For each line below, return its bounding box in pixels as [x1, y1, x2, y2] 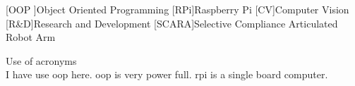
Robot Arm [6, 30, 56, 44]
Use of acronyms [6, 53, 77, 68]
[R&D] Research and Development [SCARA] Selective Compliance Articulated [6, 16, 338, 30]
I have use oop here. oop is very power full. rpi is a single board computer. [6, 67, 328, 82]
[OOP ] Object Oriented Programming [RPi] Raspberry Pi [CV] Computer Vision [6, 2, 349, 16]
